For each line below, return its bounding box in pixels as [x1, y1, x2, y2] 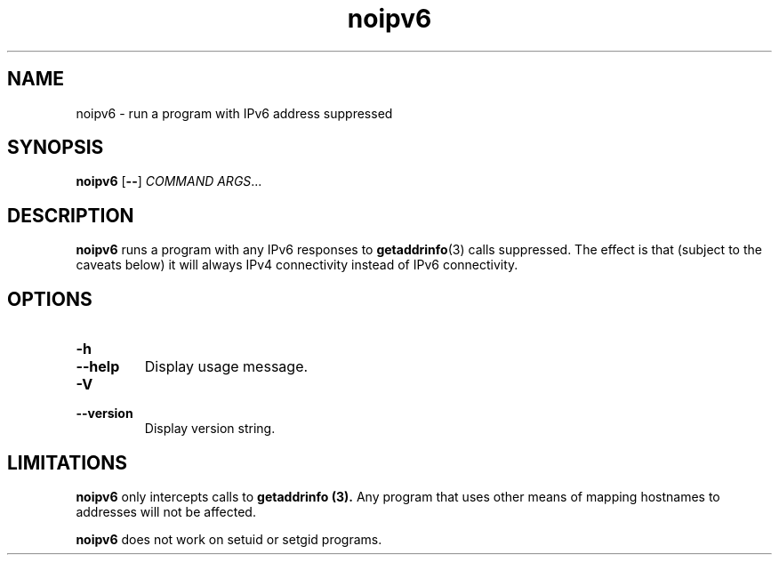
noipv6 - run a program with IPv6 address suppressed [76, 105, 393, 121]
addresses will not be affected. [76, 503, 256, 519]
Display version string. [144, 421, 276, 437]
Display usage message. [144, 357, 309, 376]
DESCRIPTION [7, 204, 134, 227]
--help [76, 357, 120, 376]
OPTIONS [7, 287, 92, 310]
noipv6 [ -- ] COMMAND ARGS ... [76, 173, 262, 189]
